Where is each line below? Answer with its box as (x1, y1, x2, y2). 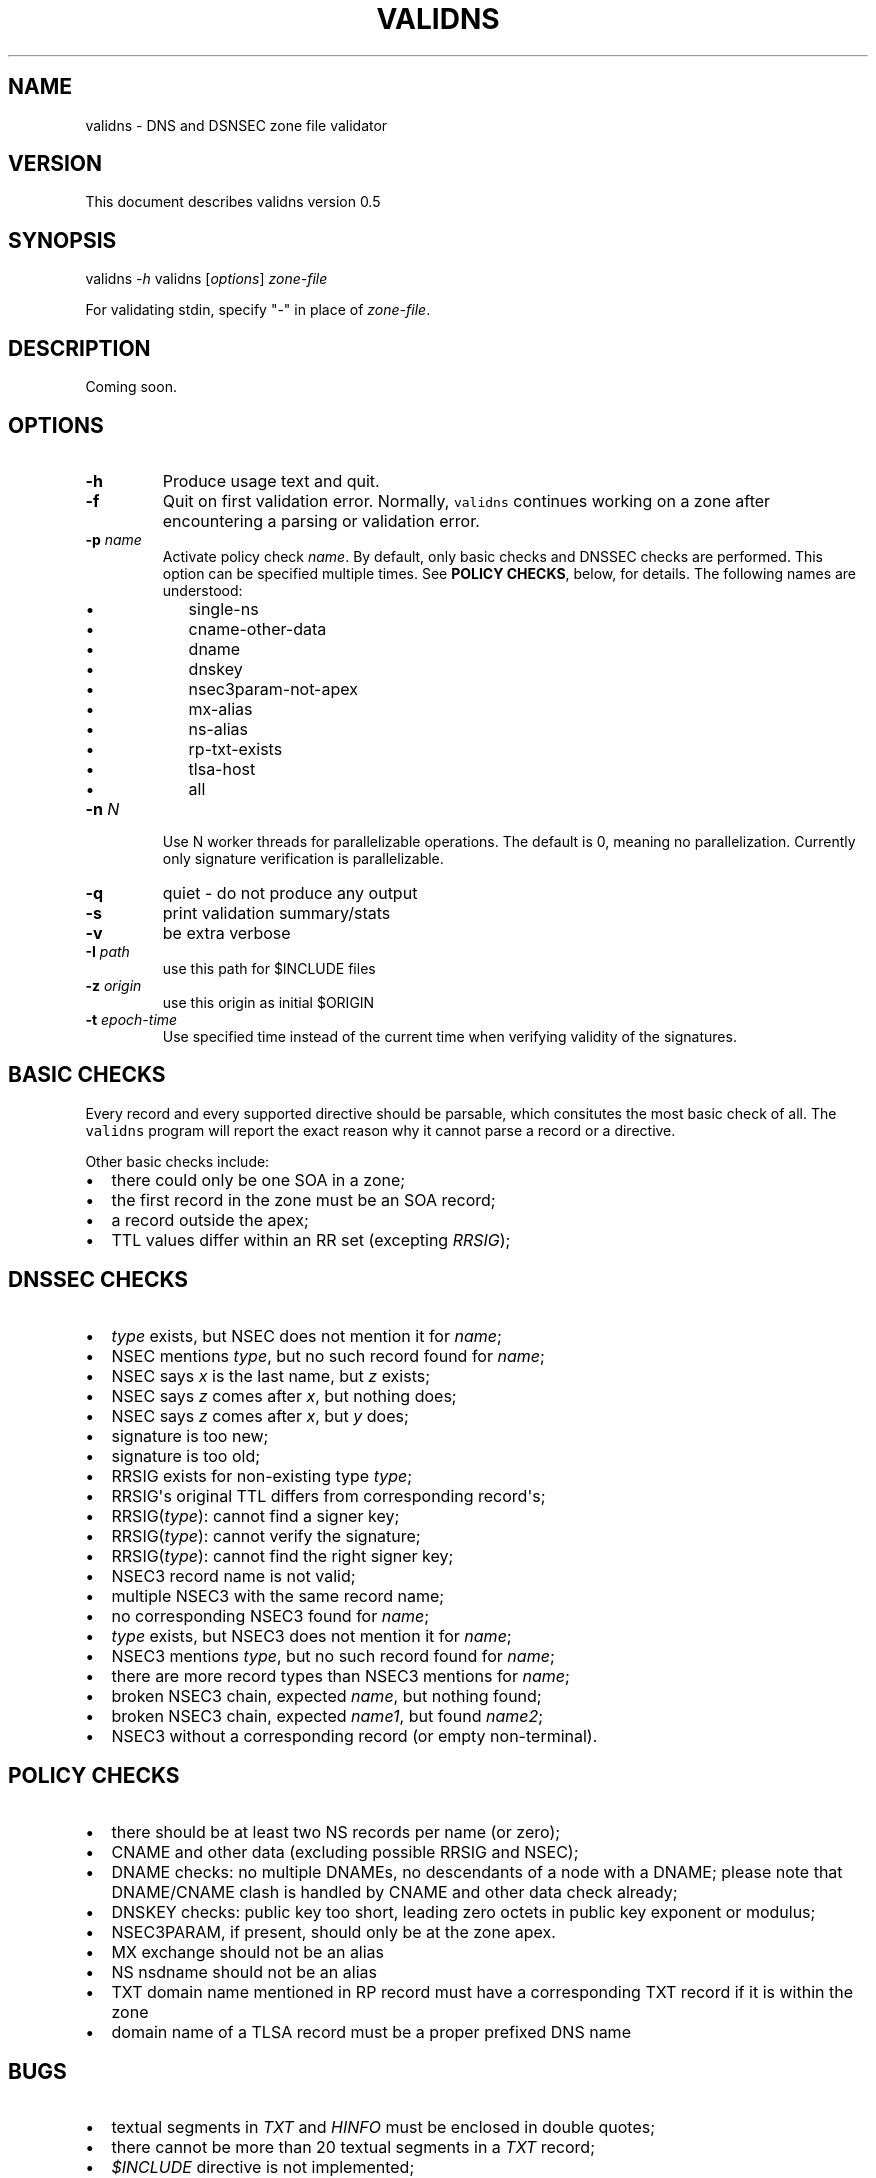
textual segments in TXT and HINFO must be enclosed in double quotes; (111, 2117, 655, 2138)
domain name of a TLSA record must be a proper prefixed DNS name (111, 2021, 631, 2042)
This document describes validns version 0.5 (85, 193, 381, 211)
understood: (162, 581, 243, 599)
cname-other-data (188, 618, 327, 639)
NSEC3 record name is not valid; (111, 1565, 356, 1586)
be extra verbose (162, 922, 291, 943)
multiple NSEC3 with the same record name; (111, 1585, 445, 1606)
